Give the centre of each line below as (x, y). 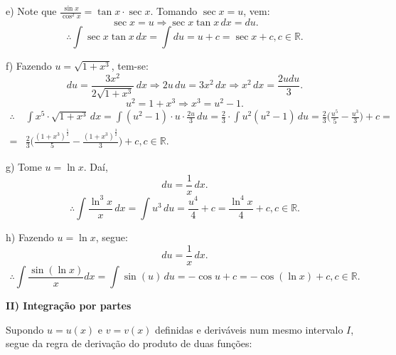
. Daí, (96, 167)
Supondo (25, 329)
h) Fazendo (30, 237)
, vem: (257, 11)
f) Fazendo (29, 66)
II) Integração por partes (69, 306)
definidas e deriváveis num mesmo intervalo (249, 329)
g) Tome (24, 167)
